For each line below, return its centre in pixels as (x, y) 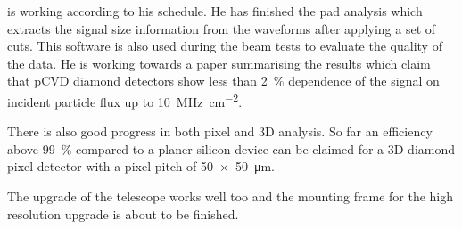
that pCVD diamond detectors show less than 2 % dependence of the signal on (223, 81)
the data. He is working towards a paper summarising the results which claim (219, 63)
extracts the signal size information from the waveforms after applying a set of (222, 28)
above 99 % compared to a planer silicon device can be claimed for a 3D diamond (231, 148)
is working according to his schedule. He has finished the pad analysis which (215, 11)
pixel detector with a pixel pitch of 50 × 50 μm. (141, 166)
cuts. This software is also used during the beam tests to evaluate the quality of (225, 46)
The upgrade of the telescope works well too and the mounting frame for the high (231, 196)
